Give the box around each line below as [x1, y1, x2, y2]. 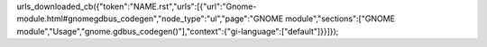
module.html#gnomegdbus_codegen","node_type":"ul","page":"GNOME [16, 13, 284, 24]
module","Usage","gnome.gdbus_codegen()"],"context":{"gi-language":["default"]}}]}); [16, 26, 339, 36]
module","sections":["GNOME [285, 13, 396, 24]
